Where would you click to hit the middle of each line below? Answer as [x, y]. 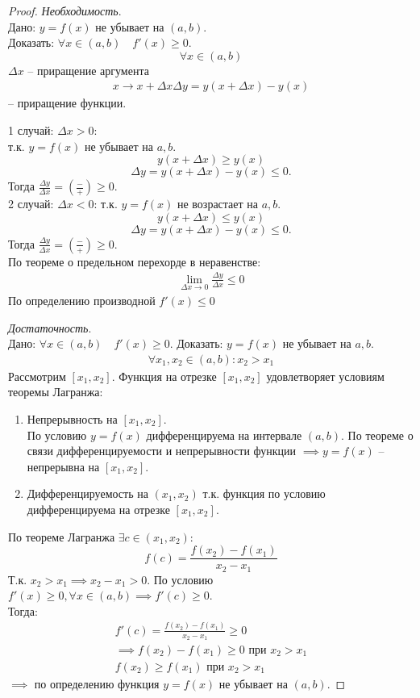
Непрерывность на [72, 418]
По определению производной [82, 300]
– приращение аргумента [88, 70]
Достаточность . [50, 327]
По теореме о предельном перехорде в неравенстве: [135, 261]
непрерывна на [63, 466]
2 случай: [31, 204]
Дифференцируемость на [87, 493]
